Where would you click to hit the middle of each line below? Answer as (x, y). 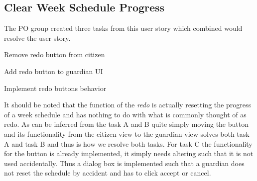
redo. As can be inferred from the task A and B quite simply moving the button (126, 124)
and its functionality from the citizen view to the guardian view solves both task (127, 134)
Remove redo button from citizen (55, 54)
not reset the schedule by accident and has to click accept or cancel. (108, 173)
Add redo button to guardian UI (54, 71)
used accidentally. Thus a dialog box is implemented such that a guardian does (124, 163)
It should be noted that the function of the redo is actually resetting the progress (128, 105)
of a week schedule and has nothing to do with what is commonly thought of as (125, 114)
